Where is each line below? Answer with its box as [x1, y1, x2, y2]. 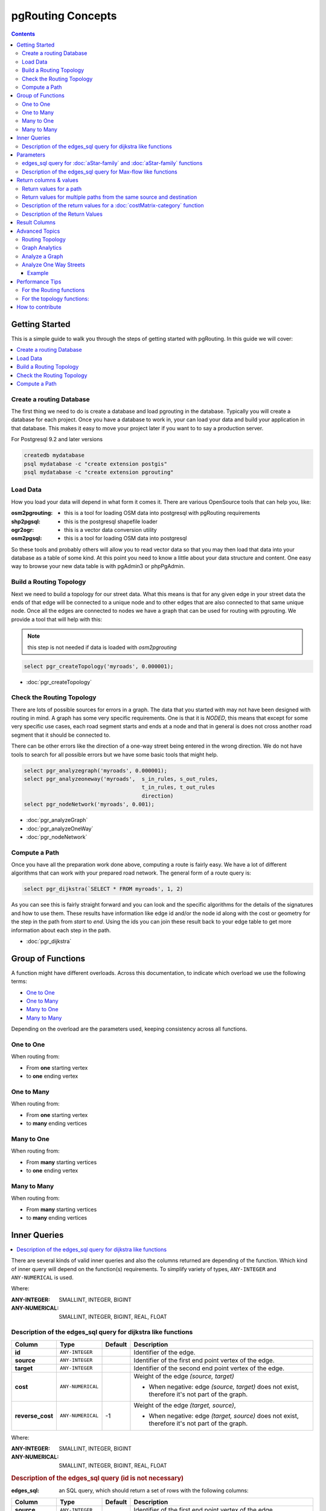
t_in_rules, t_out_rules [141, 784, 216, 791]
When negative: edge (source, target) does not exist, [149, 1382, 299, 1391]
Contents [11, 30, 36, 37]
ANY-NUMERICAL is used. [11, 1274, 74, 1281]
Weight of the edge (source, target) [133, 1372, 235, 1380]
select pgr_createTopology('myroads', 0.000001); [24, 662, 174, 670]
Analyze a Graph [22, 253, 63, 260]
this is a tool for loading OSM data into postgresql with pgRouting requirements [64, 510, 261, 517]
